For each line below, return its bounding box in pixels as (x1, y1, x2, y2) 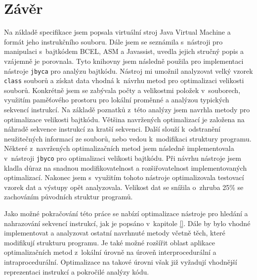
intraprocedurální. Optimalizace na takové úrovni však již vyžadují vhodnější (4, 256, 237, 267)
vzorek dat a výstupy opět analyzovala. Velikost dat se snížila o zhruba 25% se (4, 182, 244, 192)
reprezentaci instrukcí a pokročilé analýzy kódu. (4, 266, 149, 277)
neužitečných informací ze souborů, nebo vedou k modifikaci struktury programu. (4, 133, 252, 143)
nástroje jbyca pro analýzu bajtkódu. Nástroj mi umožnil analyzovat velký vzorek (4, 65, 253, 76)
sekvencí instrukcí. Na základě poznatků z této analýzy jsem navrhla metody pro (4, 104, 250, 114)
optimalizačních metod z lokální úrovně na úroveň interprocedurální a (4, 247, 216, 257)
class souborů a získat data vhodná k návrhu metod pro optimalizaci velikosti (4, 75, 244, 86)
